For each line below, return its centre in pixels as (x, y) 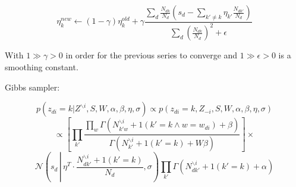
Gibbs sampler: (32, 87)
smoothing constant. (42, 66)
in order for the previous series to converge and (152, 55)
